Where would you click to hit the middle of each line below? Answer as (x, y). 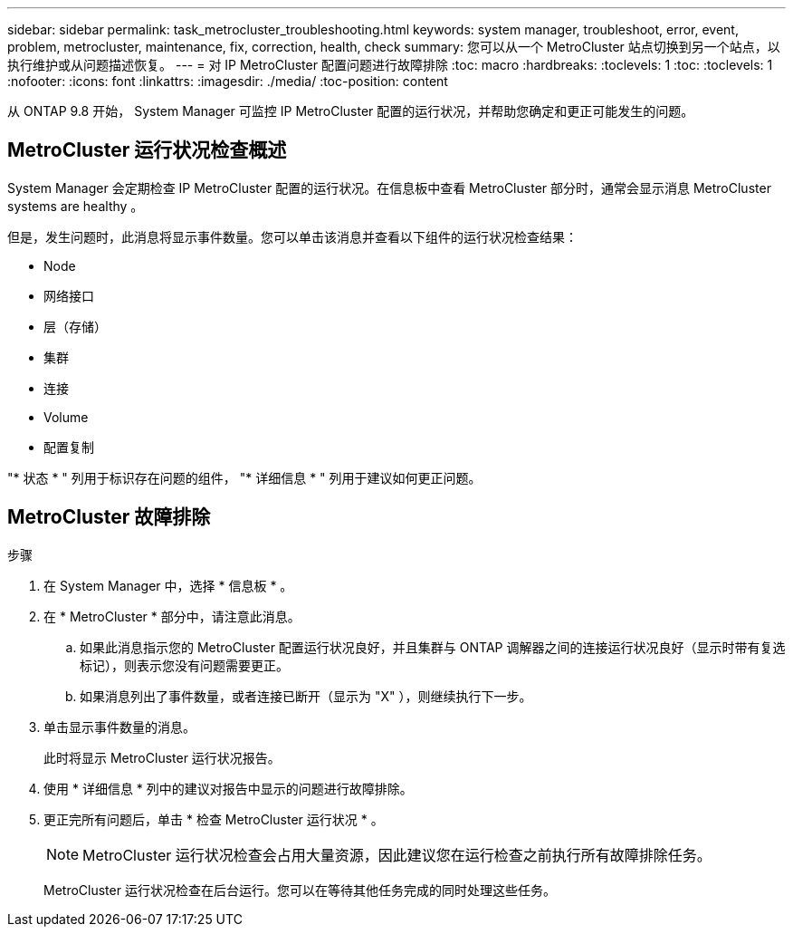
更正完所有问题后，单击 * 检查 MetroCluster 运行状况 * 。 (214, 819)
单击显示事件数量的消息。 (119, 727)
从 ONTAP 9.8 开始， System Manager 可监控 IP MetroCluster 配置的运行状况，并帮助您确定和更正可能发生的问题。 (351, 111)
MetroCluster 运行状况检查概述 (147, 150)
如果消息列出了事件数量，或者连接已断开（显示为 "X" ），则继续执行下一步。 (306, 696)
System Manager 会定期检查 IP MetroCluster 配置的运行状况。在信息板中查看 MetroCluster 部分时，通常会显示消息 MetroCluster (389, 188)
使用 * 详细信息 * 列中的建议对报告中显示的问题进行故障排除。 (228, 788)
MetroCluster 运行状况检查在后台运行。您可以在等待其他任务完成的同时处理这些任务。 (300, 890)
